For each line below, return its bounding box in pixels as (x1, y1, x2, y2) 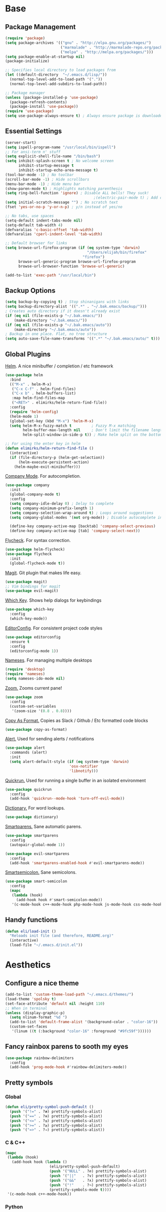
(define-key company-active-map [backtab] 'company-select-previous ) (9, 524, 156, 529)
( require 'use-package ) (5, 109, 54, 114)
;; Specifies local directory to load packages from (5, 68, 116, 73)
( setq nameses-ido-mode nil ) (5, 676, 65, 681)
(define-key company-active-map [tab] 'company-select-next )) (9, 529, 140, 534)
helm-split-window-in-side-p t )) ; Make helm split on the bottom (23, 432, 163, 438)
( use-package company (5, 483, 50, 488)
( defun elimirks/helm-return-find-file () (5, 446, 94, 451)
